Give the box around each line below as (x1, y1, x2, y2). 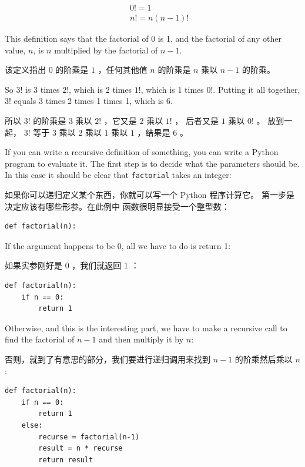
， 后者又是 (175, 115, 219, 127)
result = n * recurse (38, 444, 123, 453)
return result (38, 455, 93, 464)
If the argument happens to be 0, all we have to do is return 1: (5, 239, 231, 251)
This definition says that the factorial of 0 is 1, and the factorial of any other (5, 32, 282, 45)
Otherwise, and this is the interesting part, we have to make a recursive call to (5, 321, 287, 334)
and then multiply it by (99, 333, 184, 345)
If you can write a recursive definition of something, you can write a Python (5, 146, 279, 158)
